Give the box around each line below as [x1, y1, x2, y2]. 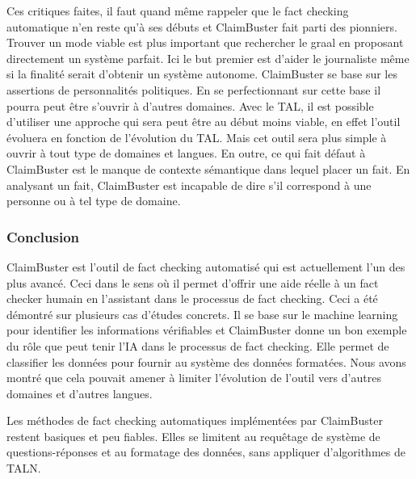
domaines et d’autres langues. [6, 384, 153, 401]
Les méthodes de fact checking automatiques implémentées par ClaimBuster [6, 412, 383, 429]
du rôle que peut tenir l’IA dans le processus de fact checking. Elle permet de [6, 337, 389, 354]
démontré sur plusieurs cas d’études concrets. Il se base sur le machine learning [6, 305, 398, 322]
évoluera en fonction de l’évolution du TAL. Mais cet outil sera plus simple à [6, 128, 387, 145]
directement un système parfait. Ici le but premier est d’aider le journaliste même [6, 49, 410, 66]
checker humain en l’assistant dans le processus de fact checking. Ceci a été [6, 290, 378, 307]
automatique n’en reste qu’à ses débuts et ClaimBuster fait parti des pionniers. [6, 18, 397, 35]
